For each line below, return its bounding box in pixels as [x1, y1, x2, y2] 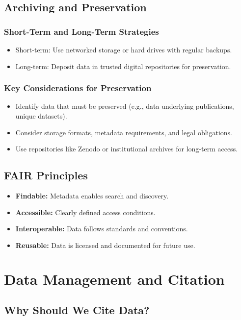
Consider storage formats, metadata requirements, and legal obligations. [15, 127, 232, 137]
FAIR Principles [4, 168, 88, 183]
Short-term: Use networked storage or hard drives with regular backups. [15, 45, 232, 54]
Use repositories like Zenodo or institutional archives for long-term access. [15, 144, 238, 154]
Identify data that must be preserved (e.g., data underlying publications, [15, 101, 234, 111]
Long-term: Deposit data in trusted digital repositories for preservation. [15, 61, 231, 71]
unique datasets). [15, 111, 67, 121]
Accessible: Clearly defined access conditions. [15, 207, 156, 217]
